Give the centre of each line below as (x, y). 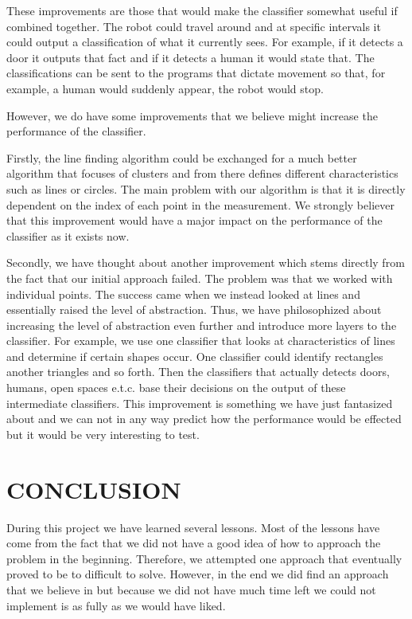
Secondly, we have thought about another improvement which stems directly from (206, 262)
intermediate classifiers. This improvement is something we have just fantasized (200, 403)
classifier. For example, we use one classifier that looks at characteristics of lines (201, 341)
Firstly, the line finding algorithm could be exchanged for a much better (182, 157)
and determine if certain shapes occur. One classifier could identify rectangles (195, 356)
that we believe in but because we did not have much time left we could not (191, 589)
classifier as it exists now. (68, 235)
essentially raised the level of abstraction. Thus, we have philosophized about (194, 309)
